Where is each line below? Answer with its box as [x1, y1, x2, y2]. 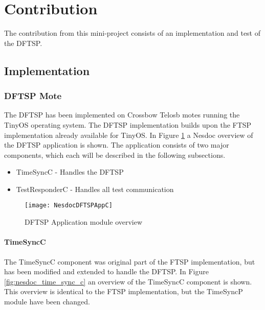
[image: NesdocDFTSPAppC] [25, 202, 113, 209]
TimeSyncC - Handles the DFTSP [16, 166, 124, 177]
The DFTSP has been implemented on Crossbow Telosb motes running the [4, 109, 240, 120]
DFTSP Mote [4, 89, 62, 102]
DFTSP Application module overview [25, 217, 143, 227]
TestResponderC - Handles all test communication [16, 183, 174, 194]
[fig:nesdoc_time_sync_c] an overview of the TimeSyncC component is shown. [4, 276, 252, 287]
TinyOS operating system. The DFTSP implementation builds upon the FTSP [4, 119, 252, 130]
